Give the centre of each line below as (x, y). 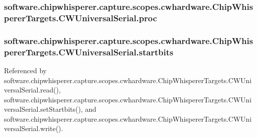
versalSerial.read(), (32, 90)
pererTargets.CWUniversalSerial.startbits (89, 52)
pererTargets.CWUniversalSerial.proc (81, 18)
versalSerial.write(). (34, 128)
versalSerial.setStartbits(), (44, 109)
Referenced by (26, 70)
